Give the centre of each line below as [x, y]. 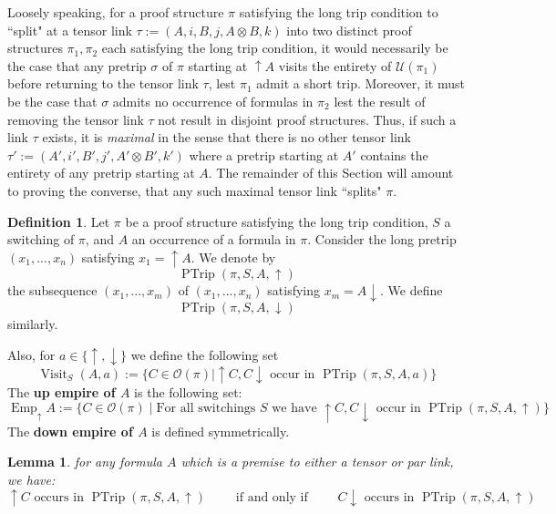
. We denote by [233, 257]
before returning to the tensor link [103, 83]
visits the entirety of [335, 65]
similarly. [33, 324]
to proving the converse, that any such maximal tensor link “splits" [195, 190]
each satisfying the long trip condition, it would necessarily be [275, 48]
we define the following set [205, 354]
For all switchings [206, 409]
